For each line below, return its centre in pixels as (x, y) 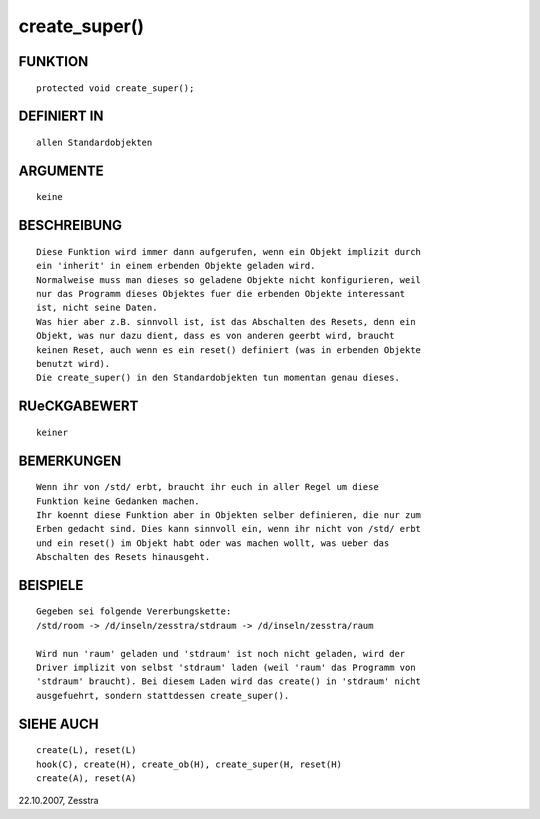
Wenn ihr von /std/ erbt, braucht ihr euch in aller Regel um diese (207, 487)
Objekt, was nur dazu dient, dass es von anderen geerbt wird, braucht (215, 336)
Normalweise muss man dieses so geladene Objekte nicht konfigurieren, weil (229, 279)
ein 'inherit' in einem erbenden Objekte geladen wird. (176, 266)
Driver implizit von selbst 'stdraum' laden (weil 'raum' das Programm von (226, 668)
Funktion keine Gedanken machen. (118, 501)
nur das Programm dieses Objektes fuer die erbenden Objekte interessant (221, 293)
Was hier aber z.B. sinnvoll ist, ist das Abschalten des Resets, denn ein (226, 321)
